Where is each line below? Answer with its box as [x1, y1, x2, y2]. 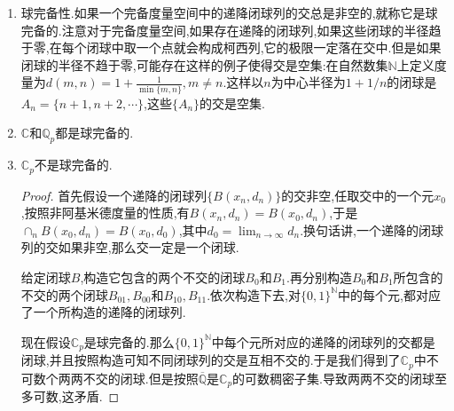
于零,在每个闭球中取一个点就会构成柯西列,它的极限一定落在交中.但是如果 [20, 38, 442, 57]
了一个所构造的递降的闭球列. [20, 303, 186, 321]
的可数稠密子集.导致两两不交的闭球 [232, 368, 435, 387]
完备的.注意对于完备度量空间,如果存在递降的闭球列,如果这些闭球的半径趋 [20, 20, 442, 39]
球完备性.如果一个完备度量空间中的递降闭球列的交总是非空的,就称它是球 [20, 4, 438, 21]
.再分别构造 [286, 267, 352, 286]
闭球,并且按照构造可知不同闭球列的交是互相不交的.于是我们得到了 [20, 351, 401, 369]
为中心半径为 [270, 73, 346, 91]
